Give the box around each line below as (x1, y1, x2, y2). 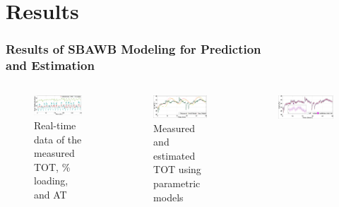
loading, (34, 173, 69, 188)
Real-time (34, 118, 76, 133)
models (153, 189, 184, 204)
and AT (34, 187, 67, 202)
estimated (153, 148, 196, 162)
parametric (153, 175, 201, 190)
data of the (34, 131, 82, 146)
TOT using (153, 162, 201, 177)
